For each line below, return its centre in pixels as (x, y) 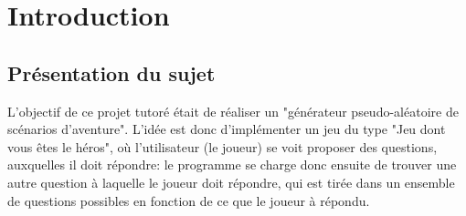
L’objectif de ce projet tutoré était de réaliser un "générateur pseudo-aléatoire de (233, 111)
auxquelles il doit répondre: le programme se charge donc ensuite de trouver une (232, 165)
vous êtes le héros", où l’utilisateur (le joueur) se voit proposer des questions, (222, 146)
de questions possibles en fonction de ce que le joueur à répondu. (189, 200)
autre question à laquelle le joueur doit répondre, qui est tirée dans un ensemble (231, 182)
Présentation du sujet (111, 72)
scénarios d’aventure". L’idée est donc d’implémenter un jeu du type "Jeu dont (227, 129)
